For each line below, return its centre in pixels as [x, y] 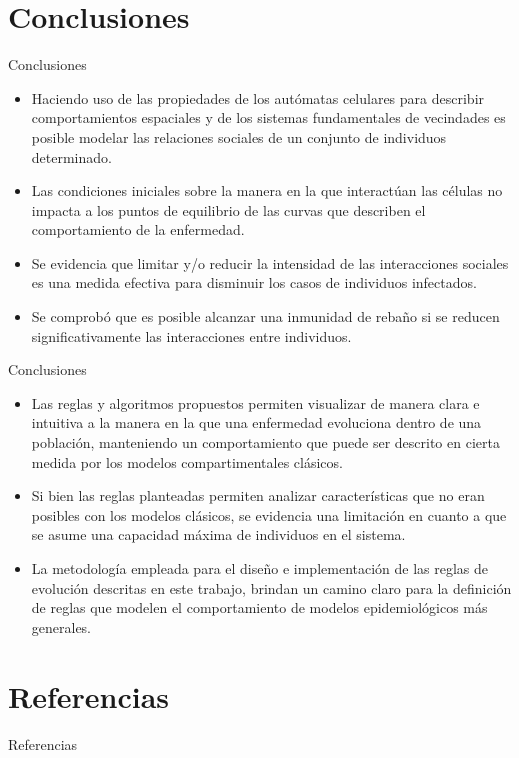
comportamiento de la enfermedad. [138, 229]
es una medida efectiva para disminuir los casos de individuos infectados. [254, 282]
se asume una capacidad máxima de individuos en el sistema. [218, 534]
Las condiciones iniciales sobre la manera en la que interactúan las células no [267, 190]
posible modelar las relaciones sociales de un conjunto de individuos [239, 136]
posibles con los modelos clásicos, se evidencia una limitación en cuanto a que [269, 514]
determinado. [71, 156]
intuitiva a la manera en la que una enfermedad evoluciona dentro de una [256, 422]
